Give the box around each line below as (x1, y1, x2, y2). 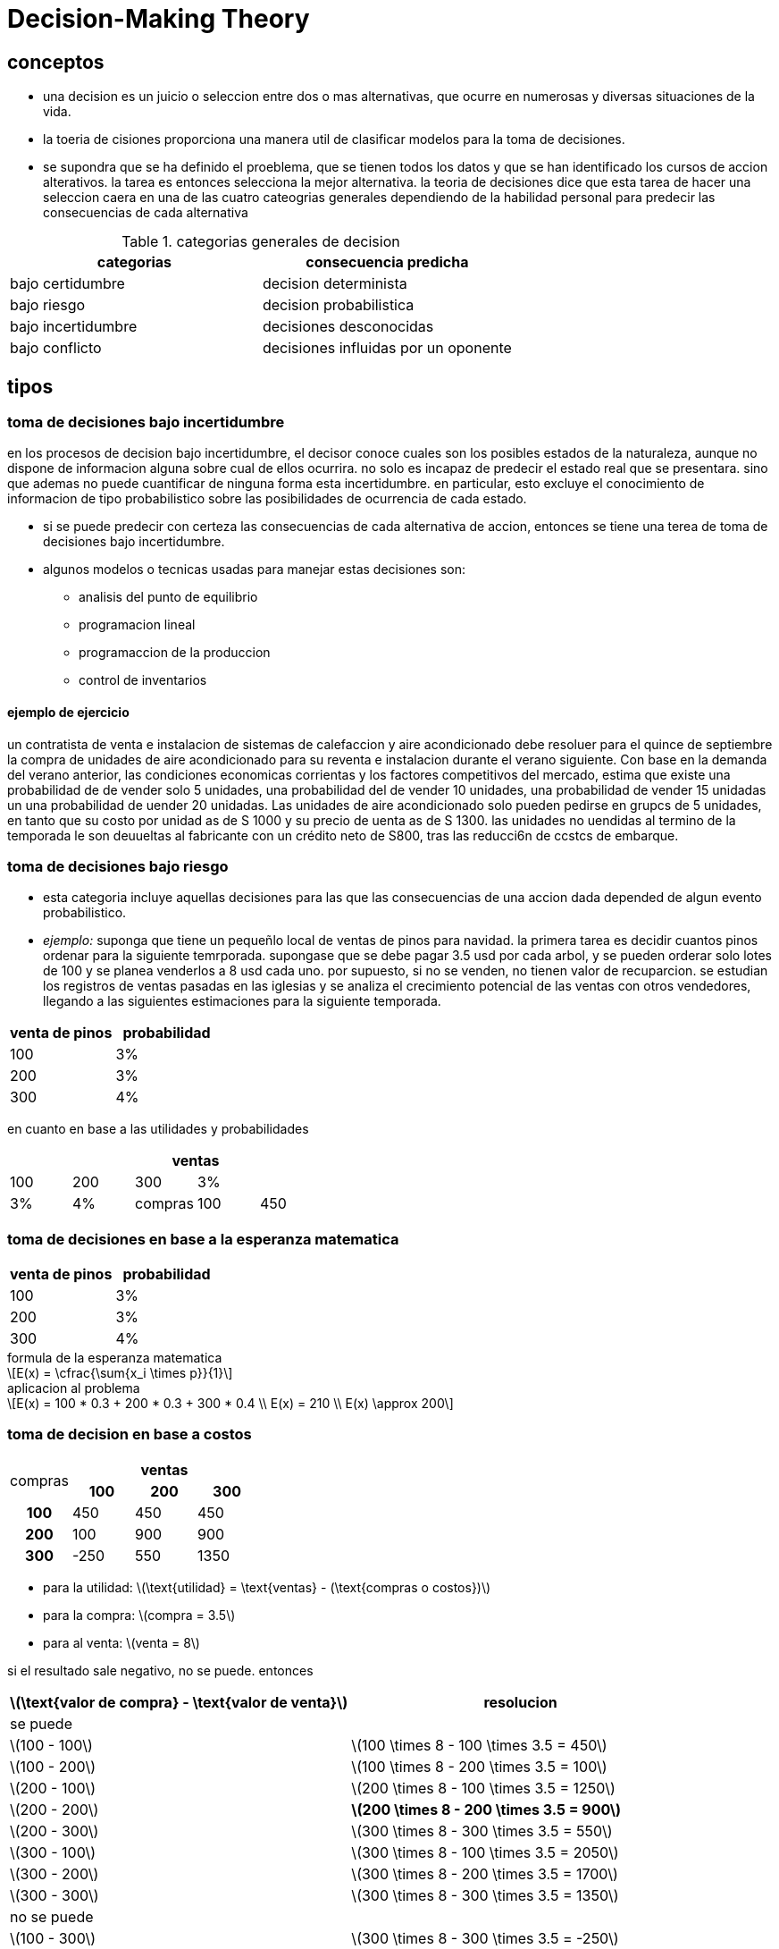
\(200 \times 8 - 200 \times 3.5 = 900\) (351, 1800, 622, 1818)
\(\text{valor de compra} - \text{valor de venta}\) (10, 1692, 348, 1711)
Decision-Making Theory (7, 4, 310, 34)
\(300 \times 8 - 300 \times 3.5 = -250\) (351, 1928, 619, 1947)
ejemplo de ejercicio (7, 705, 130, 720)
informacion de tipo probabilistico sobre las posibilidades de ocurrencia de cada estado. (7, 491, 527, 507)
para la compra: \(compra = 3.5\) (43, 1607, 236, 1623)
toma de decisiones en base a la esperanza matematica (7, 1229, 399, 1248)
